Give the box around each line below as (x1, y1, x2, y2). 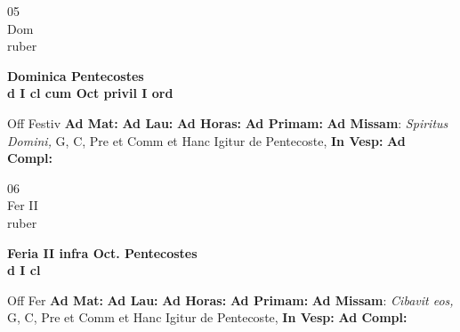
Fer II (7, 196, 38, 215)
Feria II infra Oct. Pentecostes (7, 243, 198, 262)
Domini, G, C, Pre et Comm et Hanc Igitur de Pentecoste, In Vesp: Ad (7, 131, 406, 150)
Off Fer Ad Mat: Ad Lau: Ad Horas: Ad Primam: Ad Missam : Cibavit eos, (7, 290, 454, 309)
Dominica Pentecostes (7, 66, 144, 85)
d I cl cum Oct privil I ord (7, 84, 174, 102)
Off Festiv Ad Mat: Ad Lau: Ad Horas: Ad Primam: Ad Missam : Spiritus (7, 113, 448, 132)
